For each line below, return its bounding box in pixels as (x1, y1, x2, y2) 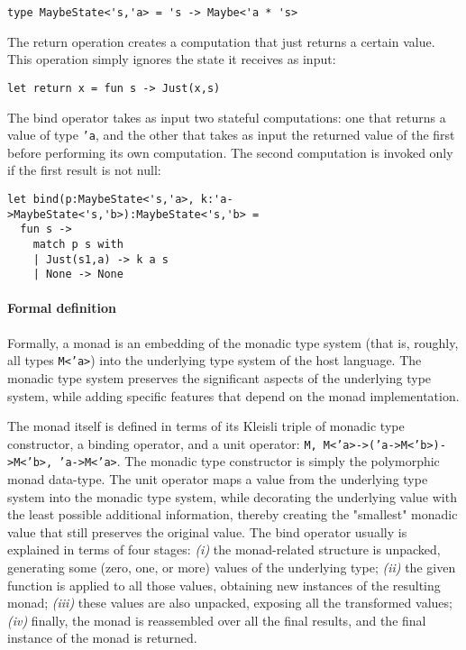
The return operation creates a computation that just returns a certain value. (7, 32, 435, 50)
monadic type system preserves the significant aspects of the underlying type (7, 368, 432, 387)
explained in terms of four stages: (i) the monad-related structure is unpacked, (7, 540, 441, 559)
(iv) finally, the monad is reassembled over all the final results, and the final (7, 610, 426, 629)
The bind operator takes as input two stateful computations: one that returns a (7, 107, 446, 126)
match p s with (32, 237, 123, 251)
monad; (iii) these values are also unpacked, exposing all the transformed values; (7, 593, 452, 612)
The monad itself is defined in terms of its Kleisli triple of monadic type (7, 417, 405, 435)
